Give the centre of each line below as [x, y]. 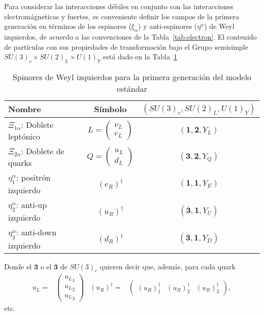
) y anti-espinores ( [168, 26]
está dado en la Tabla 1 [140, 57]
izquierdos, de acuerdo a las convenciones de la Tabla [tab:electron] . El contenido [130, 36]
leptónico [24, 136]
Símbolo [110, 109]
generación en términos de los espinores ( [68, 26]
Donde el [18, 266]
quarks [20, 162]
